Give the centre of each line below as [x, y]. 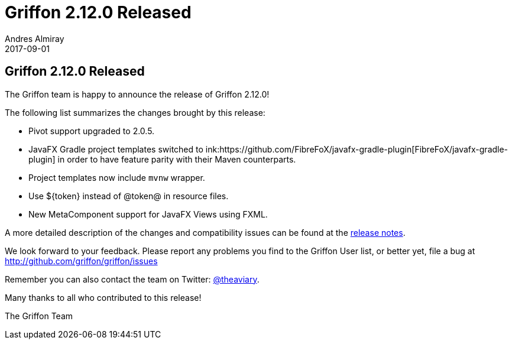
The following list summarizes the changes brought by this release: [135, 112]
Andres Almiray [35, 38]
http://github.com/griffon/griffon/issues [81, 261]
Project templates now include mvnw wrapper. [117, 177]
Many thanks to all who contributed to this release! [103, 297]
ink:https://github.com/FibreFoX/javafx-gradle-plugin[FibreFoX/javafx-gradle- [357, 149]
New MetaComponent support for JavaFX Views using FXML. [148, 214]
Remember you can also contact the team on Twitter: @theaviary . [132, 279]
